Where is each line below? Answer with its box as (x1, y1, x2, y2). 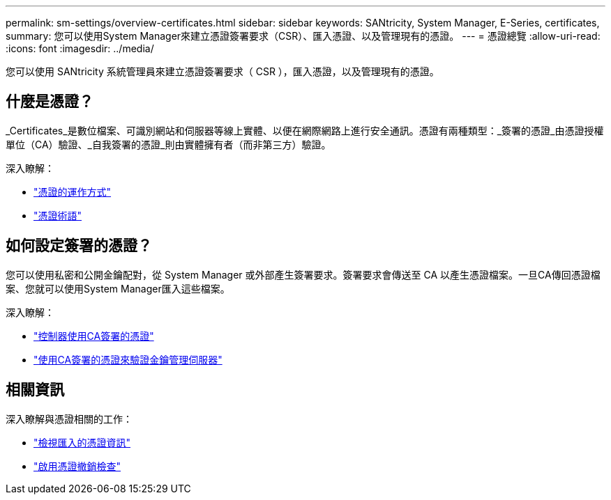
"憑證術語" (33, 209, 82, 221)
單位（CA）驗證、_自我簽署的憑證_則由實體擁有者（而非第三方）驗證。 (6, 138, 331, 150)
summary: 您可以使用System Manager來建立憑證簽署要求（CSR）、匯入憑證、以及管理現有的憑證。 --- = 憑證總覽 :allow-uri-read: (6, 30, 601, 42)
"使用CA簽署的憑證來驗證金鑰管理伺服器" (33, 353, 222, 366)
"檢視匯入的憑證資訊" (33, 436, 131, 448)
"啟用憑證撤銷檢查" (33, 460, 121, 472)
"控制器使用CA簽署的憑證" (33, 329, 154, 342)
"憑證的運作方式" (33, 185, 112, 198)
